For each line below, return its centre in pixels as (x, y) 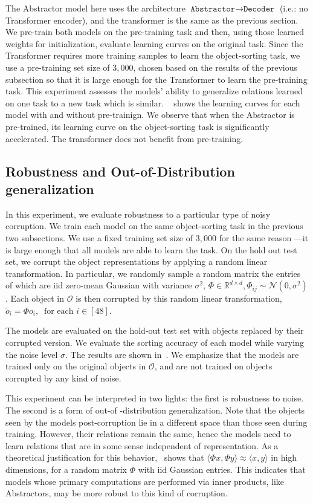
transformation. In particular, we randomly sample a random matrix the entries (153, 273)
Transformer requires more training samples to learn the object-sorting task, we (153, 55)
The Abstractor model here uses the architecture (95, 8)
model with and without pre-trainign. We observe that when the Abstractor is (150, 115)
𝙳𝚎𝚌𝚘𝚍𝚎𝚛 (259, 9)
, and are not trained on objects (213, 366)
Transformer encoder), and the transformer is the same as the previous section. (152, 20)
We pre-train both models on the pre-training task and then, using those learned (155, 32)
